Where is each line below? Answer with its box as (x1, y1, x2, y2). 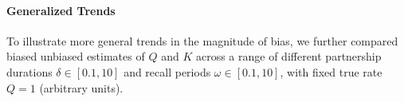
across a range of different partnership (195, 48, 382, 65)
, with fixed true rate (280, 63, 382, 80)
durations (6, 63, 53, 80)
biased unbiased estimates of (6, 48, 145, 65)
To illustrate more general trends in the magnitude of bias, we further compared (6, 32, 398, 49)
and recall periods (124, 63, 211, 80)
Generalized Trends (6, 2, 116, 18)
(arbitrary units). (39, 79, 124, 96)
